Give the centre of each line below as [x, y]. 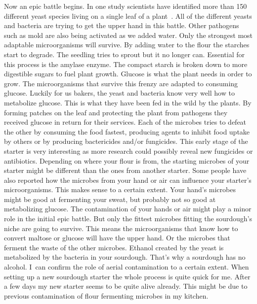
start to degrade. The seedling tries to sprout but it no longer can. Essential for [125, 54]
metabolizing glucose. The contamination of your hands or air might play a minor [128, 209]
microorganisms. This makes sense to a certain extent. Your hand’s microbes [120, 189]
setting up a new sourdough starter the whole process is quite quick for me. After [127, 276]
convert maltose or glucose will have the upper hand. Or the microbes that [117, 238]
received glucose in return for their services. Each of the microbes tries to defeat [125, 122]
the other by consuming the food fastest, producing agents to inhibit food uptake [127, 131]
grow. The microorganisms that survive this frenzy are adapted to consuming [121, 83]
